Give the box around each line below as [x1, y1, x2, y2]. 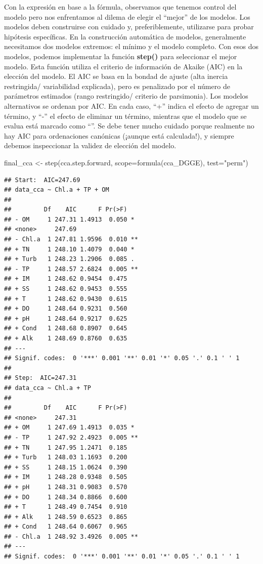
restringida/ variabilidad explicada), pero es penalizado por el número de [4, 80, 230, 91]
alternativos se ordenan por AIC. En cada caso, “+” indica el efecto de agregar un [4, 100, 259, 111]
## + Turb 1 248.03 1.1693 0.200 [4, 454, 127, 461]
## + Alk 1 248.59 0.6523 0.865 [4, 513, 127, 520]
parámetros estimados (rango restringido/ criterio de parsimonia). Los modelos [4, 91, 248, 101]
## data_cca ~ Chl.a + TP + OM [4, 186, 109, 194]
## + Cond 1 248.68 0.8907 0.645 [4, 325, 127, 332]
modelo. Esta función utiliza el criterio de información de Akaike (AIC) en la [4, 61, 243, 71]
